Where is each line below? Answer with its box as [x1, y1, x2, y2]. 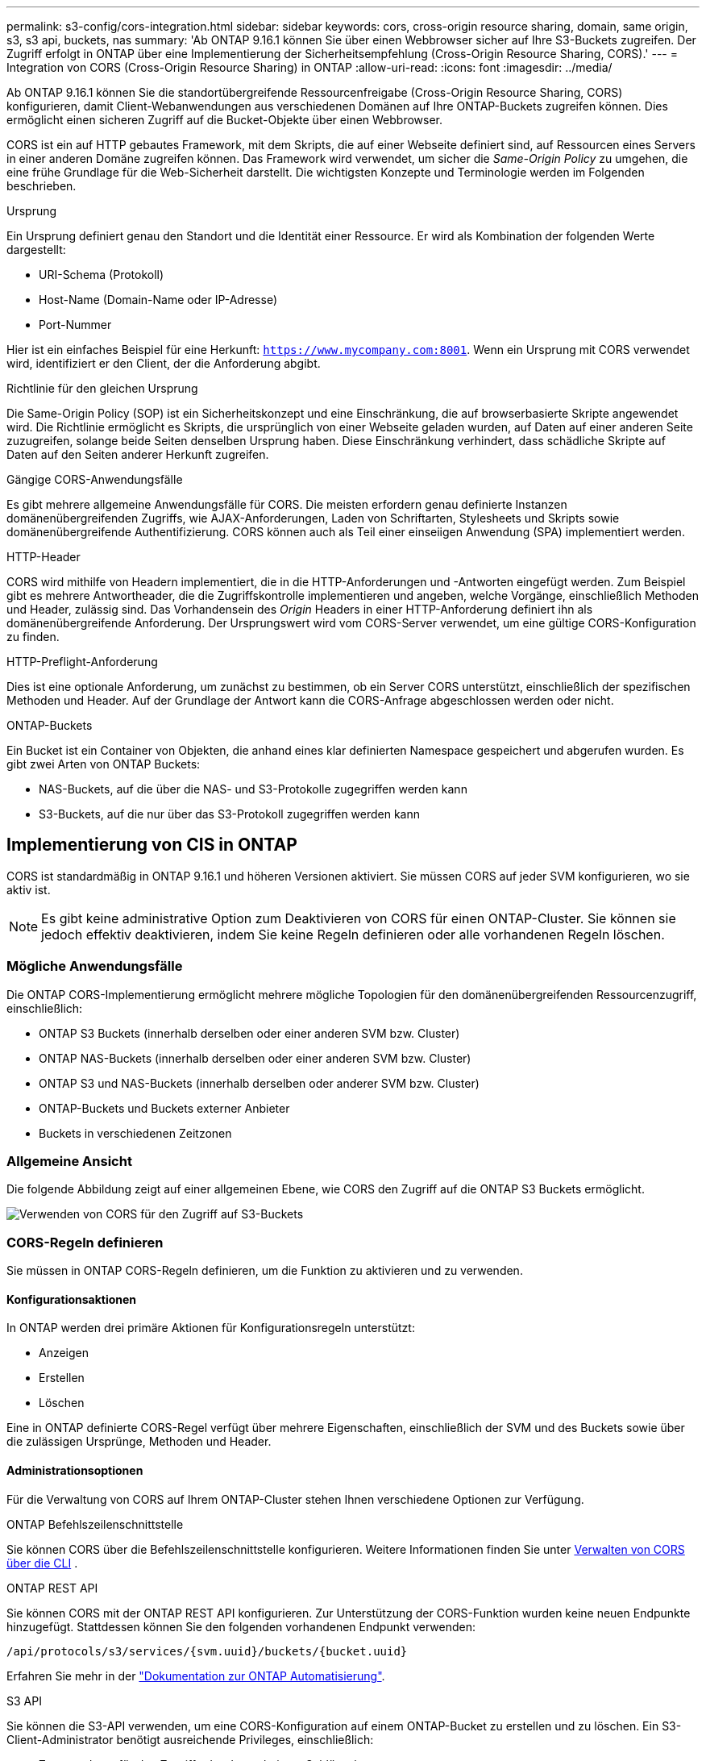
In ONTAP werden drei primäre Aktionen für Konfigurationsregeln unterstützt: [6, 1321, 415, 1335]
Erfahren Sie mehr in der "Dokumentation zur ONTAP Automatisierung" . [6, 1668, 385, 1683]
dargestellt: [6, 243, 66, 256]
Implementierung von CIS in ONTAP [6, 835, 297, 856]
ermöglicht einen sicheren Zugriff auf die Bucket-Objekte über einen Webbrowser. [6, 113, 443, 127]
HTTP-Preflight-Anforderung [6, 655, 158, 668]
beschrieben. [6, 179, 77, 193]
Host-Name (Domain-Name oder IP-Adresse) [39, 293, 278, 306]
